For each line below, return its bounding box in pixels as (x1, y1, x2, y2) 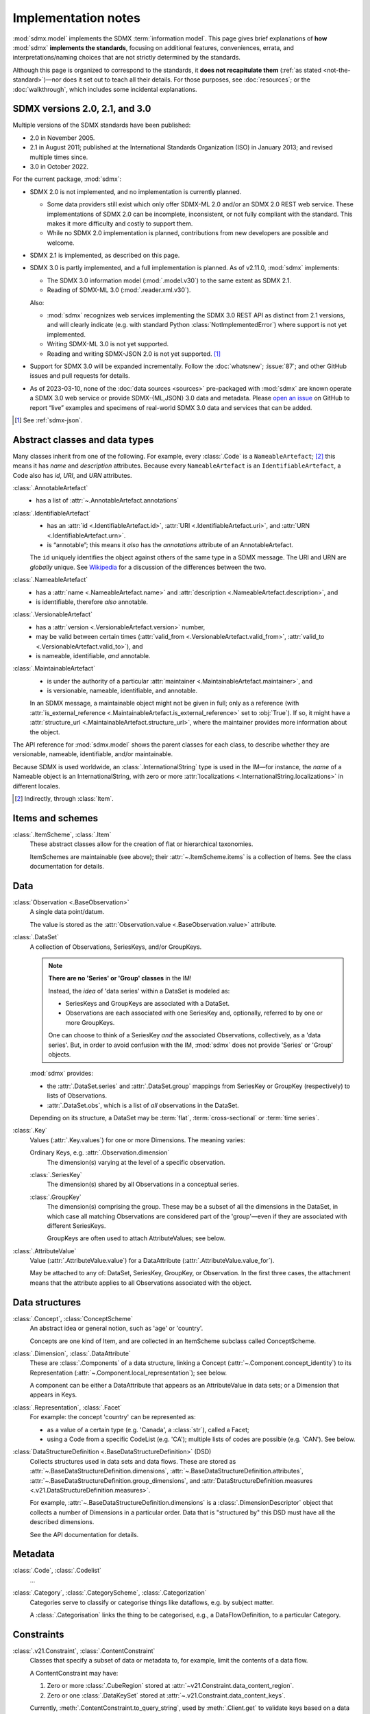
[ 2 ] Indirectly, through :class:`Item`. (14, 794, 114, 802)
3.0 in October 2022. (29, 162, 89, 171)
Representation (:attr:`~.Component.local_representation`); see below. (29, 1368, 227, 1377)
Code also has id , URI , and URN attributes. (12, 471, 133, 479)
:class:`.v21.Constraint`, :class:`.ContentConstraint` (12, 1646, 156, 1655)
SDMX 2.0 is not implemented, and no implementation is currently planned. (29, 187, 242, 195)
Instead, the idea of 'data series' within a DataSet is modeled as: (48, 987, 230, 995)
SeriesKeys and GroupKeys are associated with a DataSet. (65, 1000, 230, 1008)
